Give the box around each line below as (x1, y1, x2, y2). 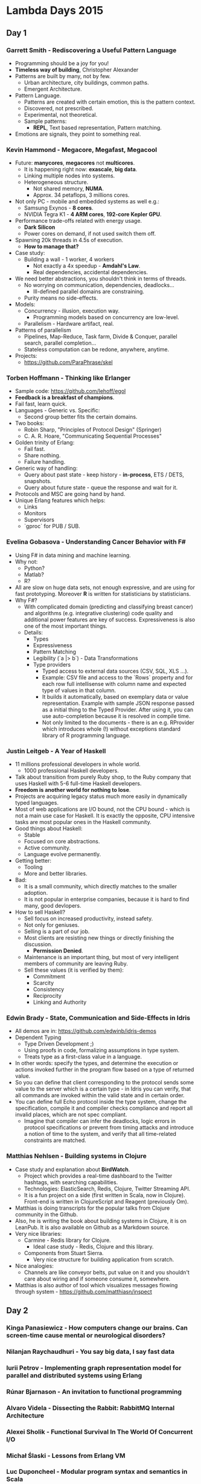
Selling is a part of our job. (24, 928, 90, 935)
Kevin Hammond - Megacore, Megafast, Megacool (6, 145, 158, 154)
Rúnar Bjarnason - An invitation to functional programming (6, 1387, 182, 1396)
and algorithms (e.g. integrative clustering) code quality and (24, 609, 173, 616)
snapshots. (24, 478, 52, 485)
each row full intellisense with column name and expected (42, 680, 187, 687)
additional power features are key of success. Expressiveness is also (24, 616, 196, 623)
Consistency (33, 986, 65, 993)
